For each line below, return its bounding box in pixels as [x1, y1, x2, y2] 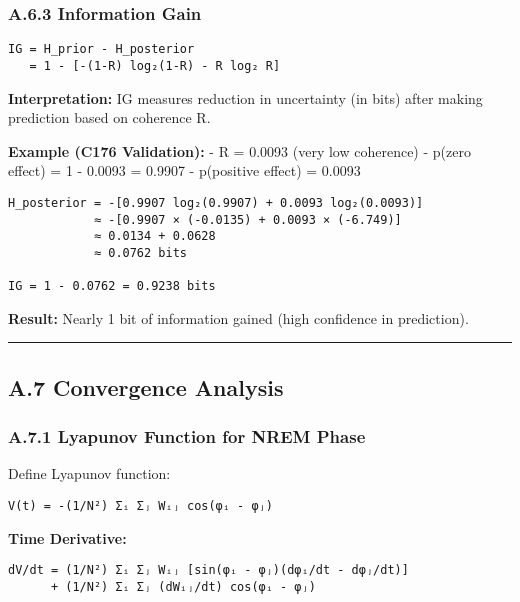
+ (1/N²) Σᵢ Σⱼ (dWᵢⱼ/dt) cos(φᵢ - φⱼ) [50, 579, 316, 594]
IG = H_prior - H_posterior [8, 42, 195, 57]
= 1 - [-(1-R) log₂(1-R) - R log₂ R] [29, 58, 281, 73]
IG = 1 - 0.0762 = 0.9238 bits [8, 279, 216, 294]
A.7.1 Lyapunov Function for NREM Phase [8, 424, 366, 449]
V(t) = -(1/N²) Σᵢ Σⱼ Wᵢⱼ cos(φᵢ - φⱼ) [8, 499, 273, 514]
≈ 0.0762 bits [93, 245, 187, 260]
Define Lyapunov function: [8, 463, 171, 484]
